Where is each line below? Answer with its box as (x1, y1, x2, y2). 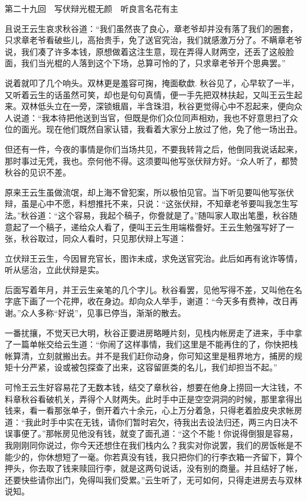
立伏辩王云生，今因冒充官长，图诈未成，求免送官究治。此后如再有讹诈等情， (5, 252, 302, 264)
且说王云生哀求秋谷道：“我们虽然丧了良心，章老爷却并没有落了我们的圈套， (5, 22, 298, 34)
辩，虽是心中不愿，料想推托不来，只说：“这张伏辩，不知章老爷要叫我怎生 (5, 197, 290, 210)
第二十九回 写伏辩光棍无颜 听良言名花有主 (5, 2, 178, 14)
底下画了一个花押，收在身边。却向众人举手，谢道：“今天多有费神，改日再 (12, 295, 298, 307)
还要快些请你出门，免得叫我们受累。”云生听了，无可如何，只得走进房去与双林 (5, 473, 302, 486)
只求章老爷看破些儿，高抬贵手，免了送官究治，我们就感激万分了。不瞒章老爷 (5, 34, 302, 46)
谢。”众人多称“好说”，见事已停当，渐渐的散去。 (5, 307, 186, 319)
